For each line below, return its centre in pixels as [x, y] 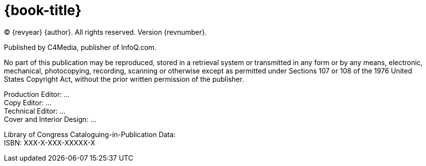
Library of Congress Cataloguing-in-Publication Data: [90, 134]
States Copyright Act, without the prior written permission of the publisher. [124, 79]
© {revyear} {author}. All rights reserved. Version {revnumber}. [105, 32]
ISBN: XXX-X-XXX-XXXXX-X [50, 142]
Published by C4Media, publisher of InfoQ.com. [80, 47]
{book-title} [43, 10]
